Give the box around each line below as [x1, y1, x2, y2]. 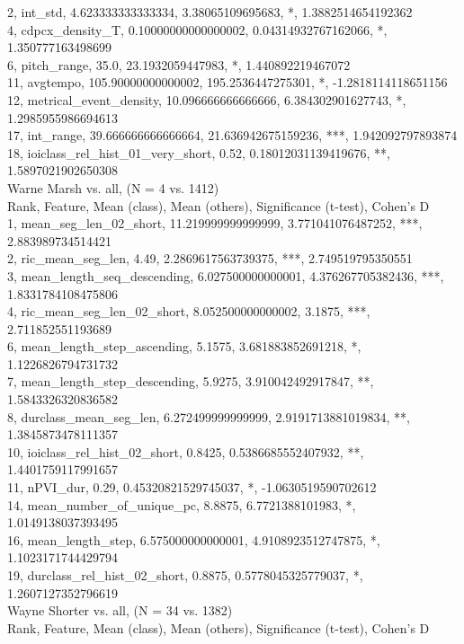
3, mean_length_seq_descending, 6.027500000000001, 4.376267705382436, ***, [7, 266, 444, 285]
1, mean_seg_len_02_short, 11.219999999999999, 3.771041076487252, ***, [7, 214, 423, 233]
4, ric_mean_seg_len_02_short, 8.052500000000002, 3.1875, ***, [7, 302, 370, 321]
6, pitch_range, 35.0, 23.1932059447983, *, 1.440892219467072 [7, 55, 351, 74]
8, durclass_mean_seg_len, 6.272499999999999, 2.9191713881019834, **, [7, 407, 410, 426]
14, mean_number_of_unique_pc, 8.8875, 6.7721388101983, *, [7, 495, 356, 514]
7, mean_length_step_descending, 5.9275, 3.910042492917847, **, [7, 372, 374, 391]
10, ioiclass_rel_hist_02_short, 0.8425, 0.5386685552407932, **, [7, 442, 364, 461]
